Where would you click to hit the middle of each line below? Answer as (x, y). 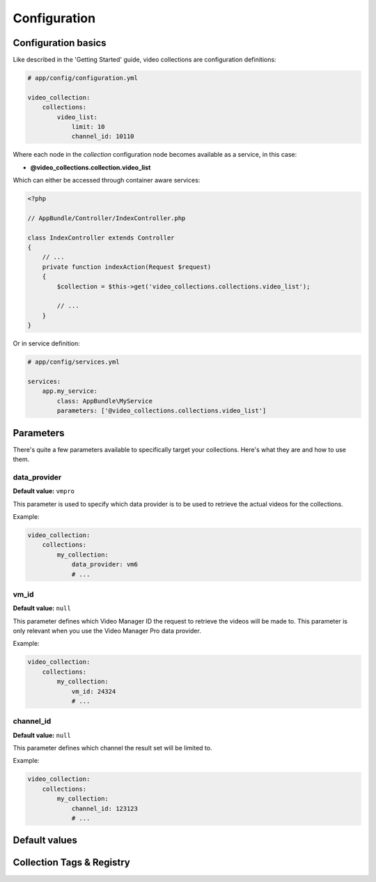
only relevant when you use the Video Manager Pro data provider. (107, 631)
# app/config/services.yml (73, 362)
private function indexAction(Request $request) (127, 267)
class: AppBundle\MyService (105, 401)
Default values (45, 841)
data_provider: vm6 (105, 565)
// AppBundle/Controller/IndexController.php (107, 218)
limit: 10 (88, 126)
